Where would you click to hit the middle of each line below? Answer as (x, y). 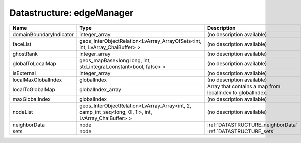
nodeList (23, 112)
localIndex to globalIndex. (237, 92)
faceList (22, 44)
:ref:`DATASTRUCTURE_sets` (241, 131)
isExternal (24, 73)
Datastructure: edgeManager (71, 13)
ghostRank (25, 54)
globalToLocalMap (34, 63)
